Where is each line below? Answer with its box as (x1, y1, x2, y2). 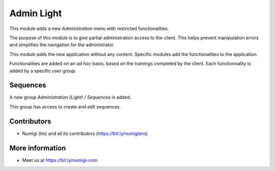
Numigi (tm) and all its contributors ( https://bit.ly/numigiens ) (22, 130, 148, 136)
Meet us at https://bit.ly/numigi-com (22, 157, 98, 163)
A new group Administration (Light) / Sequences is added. (9, 94, 131, 100)
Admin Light (9, 8, 62, 19)
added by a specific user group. (9, 68, 76, 74)
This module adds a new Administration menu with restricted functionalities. (9, 25, 169, 32)
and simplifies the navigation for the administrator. (9, 42, 115, 48)
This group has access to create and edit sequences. (9, 103, 121, 109)
